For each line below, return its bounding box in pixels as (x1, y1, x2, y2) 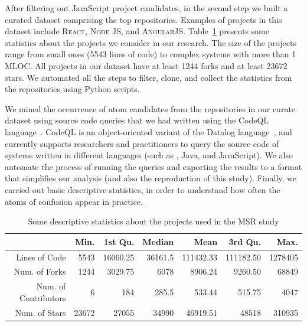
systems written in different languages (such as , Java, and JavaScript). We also (5, 149, 293, 161)
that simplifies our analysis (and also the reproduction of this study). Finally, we (5, 172, 297, 184)
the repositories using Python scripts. (5, 83, 140, 95)
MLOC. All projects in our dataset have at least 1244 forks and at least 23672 (5, 59, 288, 71)
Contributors (19, 291, 66, 304)
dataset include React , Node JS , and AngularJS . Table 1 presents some (5, 25, 269, 37)
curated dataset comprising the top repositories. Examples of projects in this (5, 13, 282, 25)
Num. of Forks (14, 265, 66, 278)
